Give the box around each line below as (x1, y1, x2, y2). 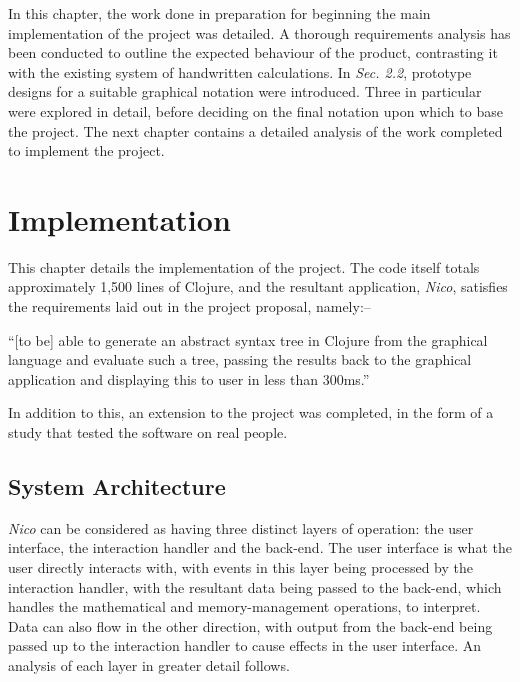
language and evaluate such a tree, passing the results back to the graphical (8, 349, 472, 370)
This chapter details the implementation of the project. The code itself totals (8, 256, 480, 277)
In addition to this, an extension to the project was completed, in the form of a (8, 402, 494, 423)
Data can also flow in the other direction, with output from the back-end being (8, 615, 493, 636)
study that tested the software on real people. (8, 422, 288, 443)
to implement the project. (8, 140, 165, 161)
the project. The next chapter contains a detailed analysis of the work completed (8, 120, 503, 141)
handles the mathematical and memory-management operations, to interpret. (8, 596, 481, 617)
